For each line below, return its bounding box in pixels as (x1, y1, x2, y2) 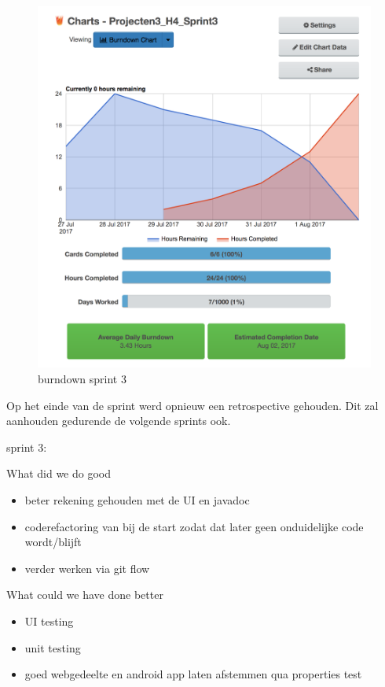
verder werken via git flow (24, 560, 150, 576)
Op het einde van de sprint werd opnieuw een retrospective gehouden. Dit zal (6, 397, 379, 413)
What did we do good (6, 465, 112, 482)
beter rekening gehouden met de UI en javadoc (24, 492, 250, 508)
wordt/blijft (24, 534, 82, 550)
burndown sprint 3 (38, 371, 126, 387)
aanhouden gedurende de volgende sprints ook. (6, 412, 231, 429)
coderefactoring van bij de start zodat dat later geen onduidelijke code (24, 518, 364, 534)
